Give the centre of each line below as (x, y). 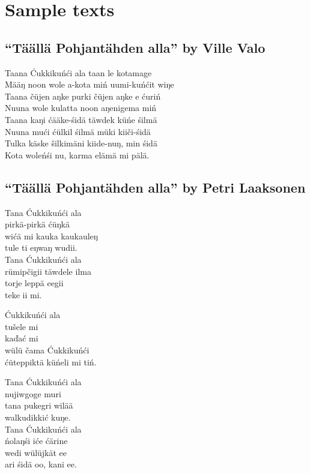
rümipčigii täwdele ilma (48, 271)
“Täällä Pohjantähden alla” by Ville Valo (135, 47)
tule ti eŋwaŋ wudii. (41, 247)
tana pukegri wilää (39, 405)
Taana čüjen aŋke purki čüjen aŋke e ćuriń (83, 96)
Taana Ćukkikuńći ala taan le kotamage (78, 72)
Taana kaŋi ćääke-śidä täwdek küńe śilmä (81, 119)
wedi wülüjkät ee (36, 452)
